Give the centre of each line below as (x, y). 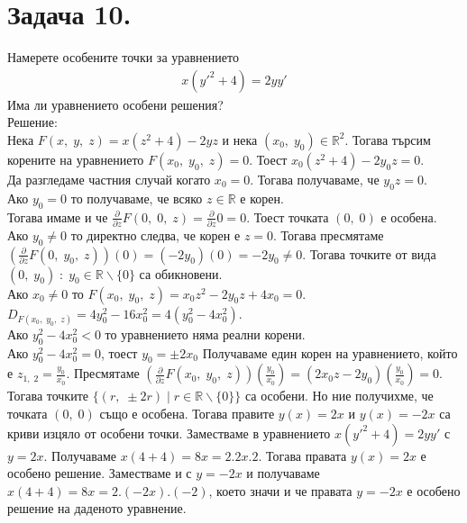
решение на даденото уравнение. (97, 508)
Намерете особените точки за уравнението (123, 57)
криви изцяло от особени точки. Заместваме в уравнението (169, 433)
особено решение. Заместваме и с (100, 473)
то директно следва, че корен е (156, 234)
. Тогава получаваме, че (315, 179)
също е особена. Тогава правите (187, 414)
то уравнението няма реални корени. (205, 334)
